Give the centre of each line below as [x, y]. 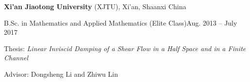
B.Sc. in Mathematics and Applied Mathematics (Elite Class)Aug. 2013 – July [121, 22]
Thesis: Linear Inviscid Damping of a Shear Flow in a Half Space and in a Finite [125, 48]
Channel [16, 58]
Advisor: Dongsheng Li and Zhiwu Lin [61, 74]
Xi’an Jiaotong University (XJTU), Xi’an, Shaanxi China [95, 6]
